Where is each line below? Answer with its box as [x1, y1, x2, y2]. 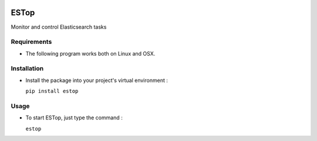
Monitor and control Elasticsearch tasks [11, 23, 107, 30]
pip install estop [25, 88, 79, 95]
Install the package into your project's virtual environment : [25, 77, 168, 84]
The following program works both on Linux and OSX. [25, 50, 156, 57]
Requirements [11, 38, 52, 46]
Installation [11, 64, 44, 73]
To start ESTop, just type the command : [25, 114, 123, 121]
